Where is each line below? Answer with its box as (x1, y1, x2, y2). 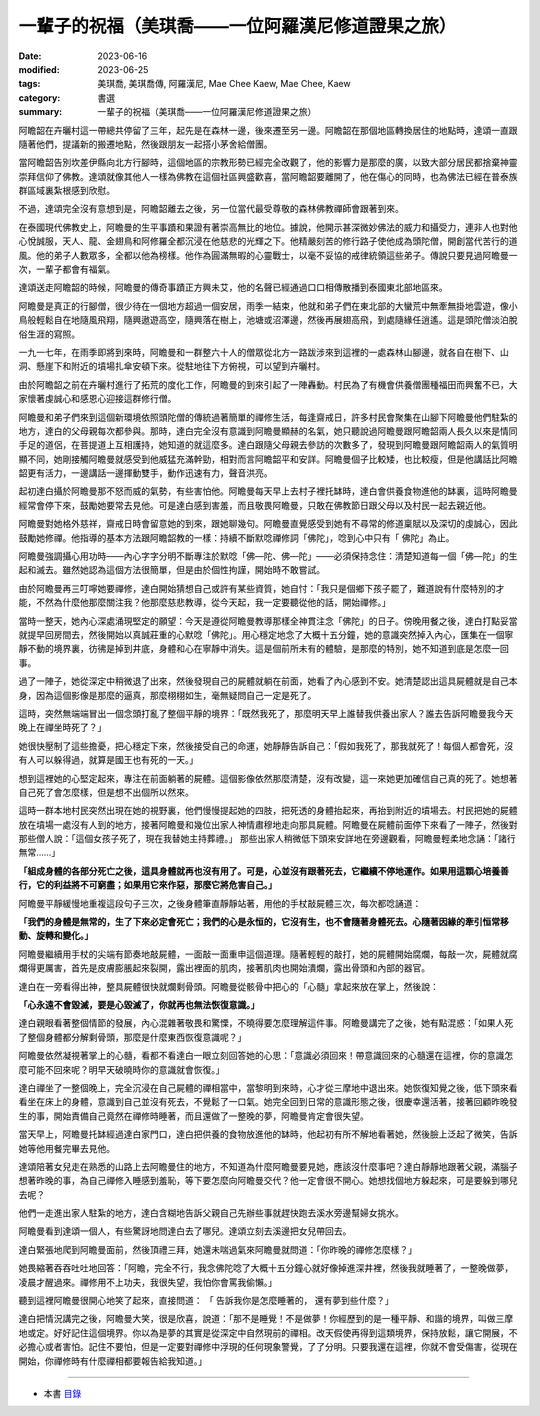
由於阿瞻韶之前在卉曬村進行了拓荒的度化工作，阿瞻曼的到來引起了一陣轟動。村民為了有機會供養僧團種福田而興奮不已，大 (18, 378, 518, 390)
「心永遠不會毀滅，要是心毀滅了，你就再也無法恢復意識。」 (18, 998, 260, 1010)
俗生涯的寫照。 (18, 328, 80, 340)
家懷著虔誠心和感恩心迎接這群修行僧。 (18, 393, 177, 405)
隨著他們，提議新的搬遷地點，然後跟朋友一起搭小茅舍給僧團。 (18, 138, 273, 150)
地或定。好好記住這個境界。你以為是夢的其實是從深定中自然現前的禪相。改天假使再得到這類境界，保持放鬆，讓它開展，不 (18, 1326, 518, 1339)
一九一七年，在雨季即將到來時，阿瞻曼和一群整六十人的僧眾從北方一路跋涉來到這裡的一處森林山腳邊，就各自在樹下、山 (18, 346, 509, 358)
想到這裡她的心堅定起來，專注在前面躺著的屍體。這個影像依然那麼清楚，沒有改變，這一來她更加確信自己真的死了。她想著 (18, 772, 518, 784)
